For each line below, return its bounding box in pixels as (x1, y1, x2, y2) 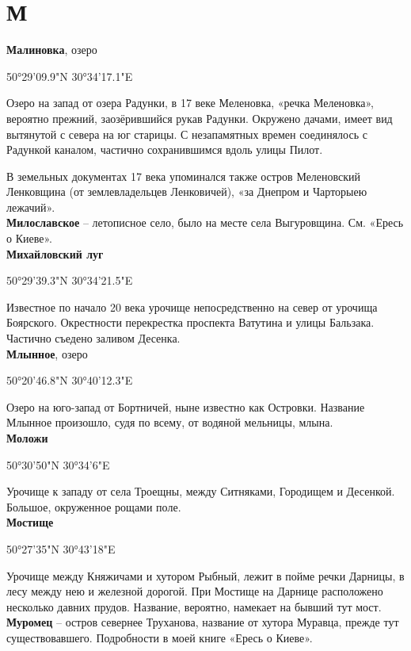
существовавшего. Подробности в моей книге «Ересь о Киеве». (6, 629, 313, 645)
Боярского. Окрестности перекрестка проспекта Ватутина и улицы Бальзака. (6, 314, 375, 331)
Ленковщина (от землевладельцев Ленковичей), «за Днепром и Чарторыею (6, 183, 367, 200)
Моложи (6, 430, 48, 446)
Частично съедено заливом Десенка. (6, 330, 181, 347)
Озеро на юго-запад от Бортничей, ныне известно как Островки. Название (6, 398, 365, 415)
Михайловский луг (6, 245, 104, 262)
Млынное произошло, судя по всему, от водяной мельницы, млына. (6, 414, 333, 431)
